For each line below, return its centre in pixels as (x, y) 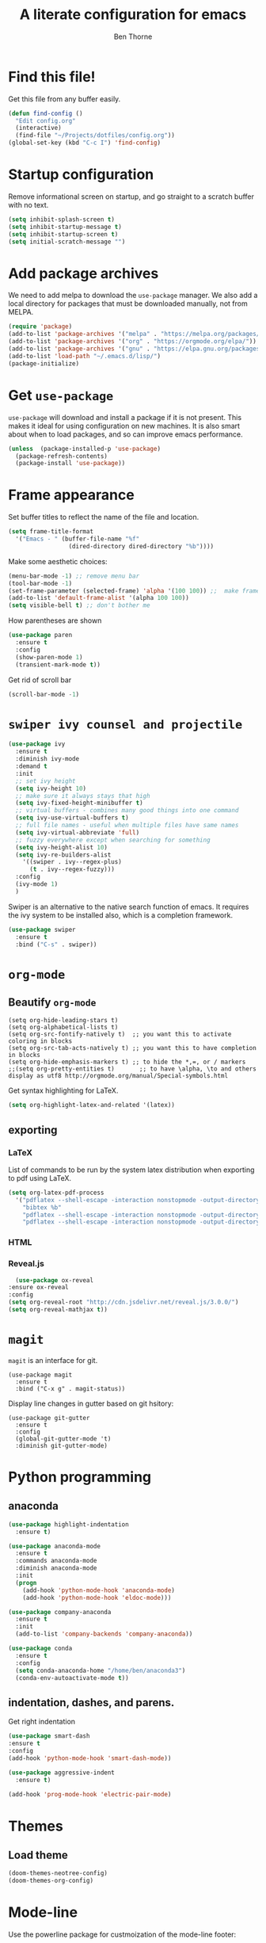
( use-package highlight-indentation (68, 1524)
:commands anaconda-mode (56, 1561)
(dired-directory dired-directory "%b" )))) (141, 546)
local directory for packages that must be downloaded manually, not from (128, 303)
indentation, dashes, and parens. (91, 1703)
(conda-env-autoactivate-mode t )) (72, 1678)
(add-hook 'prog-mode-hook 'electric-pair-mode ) (90, 1794)
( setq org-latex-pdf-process (56, 1193)
